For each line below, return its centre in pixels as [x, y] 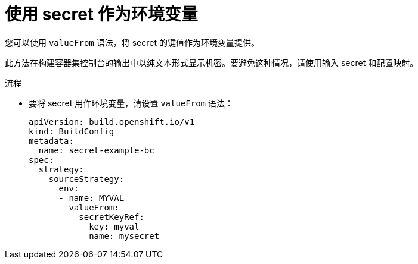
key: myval [114, 226]
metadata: [51, 141]
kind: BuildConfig [72, 131]
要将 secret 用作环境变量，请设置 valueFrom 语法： [131, 103]
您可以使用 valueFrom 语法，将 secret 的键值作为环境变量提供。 [132, 42]
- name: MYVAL [92, 198]
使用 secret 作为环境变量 [101, 14]
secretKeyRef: [112, 217]
